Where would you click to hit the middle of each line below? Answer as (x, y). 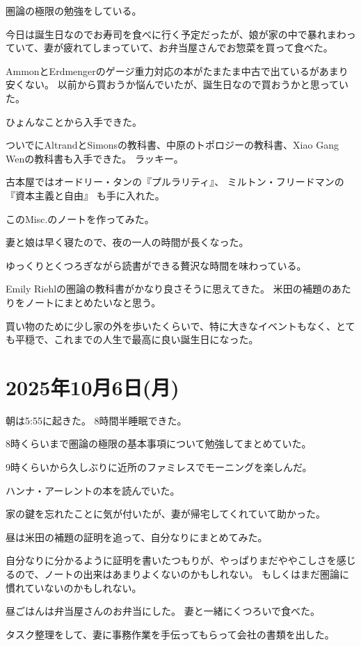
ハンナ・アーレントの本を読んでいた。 (93, 490)
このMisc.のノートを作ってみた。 (80, 218)
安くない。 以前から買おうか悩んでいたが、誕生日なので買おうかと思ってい (177, 84)
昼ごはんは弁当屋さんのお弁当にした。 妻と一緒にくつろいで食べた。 (163, 611)
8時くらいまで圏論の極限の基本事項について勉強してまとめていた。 (159, 444)
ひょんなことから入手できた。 (74, 121)
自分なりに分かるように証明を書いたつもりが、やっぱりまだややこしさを (171, 560)
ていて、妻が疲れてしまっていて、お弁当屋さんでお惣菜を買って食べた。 (169, 48)
